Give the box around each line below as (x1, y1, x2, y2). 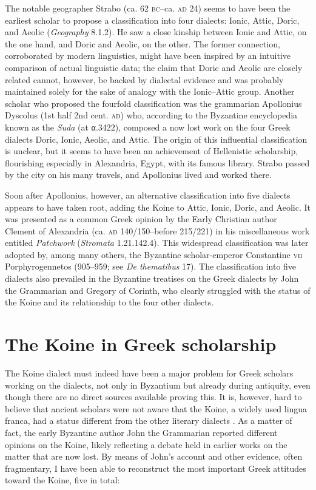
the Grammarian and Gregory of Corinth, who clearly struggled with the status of (5, 284, 311, 296)
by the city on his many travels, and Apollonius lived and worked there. (5, 168, 272, 181)
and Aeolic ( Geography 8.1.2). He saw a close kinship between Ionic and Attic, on (5, 26, 307, 38)
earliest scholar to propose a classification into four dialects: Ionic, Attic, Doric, (5, 13, 300, 26)
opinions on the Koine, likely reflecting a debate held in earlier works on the (5, 438, 287, 451)
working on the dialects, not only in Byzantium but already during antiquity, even (5, 378, 311, 391)
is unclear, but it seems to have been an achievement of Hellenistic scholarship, (5, 145, 298, 157)
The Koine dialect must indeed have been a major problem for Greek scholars (5, 366, 294, 379)
